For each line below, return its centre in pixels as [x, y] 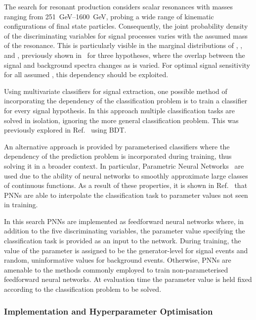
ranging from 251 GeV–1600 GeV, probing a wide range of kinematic [109, 16]
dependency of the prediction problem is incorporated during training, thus [118, 156]
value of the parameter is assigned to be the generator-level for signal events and [126, 250]
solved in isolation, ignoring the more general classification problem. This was [121, 120]
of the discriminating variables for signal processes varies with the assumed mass [126, 35]
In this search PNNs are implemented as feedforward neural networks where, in [124, 221]
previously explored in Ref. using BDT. [65, 130]
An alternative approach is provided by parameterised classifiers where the [117, 146]
